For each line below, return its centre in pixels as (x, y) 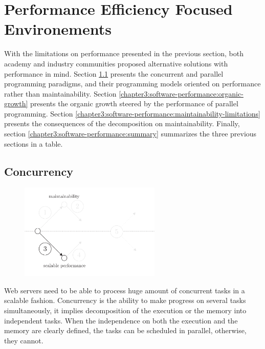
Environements (58, 29)
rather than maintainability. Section (60, 93)
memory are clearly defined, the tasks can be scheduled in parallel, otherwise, (125, 330)
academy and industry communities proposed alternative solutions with (116, 63)
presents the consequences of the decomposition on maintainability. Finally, (122, 123)
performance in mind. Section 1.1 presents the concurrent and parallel (114, 73)
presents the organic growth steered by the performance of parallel (134, 103)
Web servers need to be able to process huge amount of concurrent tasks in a (125, 290)
